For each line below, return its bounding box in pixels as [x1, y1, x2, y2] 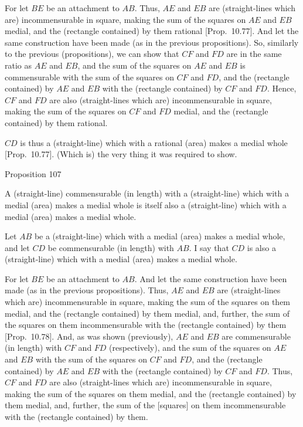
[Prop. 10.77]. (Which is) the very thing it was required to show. [5, 148, 237, 160]
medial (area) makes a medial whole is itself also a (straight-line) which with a [5, 198, 287, 211]
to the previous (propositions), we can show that [5, 48, 179, 60]
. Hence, [267, 82, 297, 94]
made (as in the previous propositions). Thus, [5, 284, 169, 296]
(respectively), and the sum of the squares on [109, 341, 271, 354]
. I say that [189, 241, 229, 253]
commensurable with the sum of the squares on [5, 70, 174, 83]
